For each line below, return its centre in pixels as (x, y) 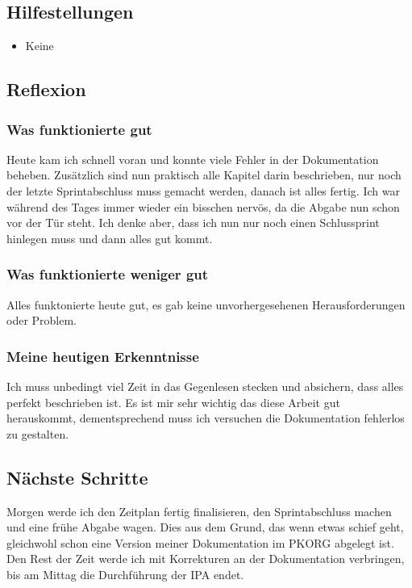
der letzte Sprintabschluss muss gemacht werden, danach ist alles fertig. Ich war (203, 190)
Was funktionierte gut (79, 129)
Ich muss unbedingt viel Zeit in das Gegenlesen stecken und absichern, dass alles (205, 386)
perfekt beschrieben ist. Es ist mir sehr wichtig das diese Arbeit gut (173, 402)
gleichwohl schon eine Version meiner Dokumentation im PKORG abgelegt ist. (200, 542)
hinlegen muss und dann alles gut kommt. (110, 238)
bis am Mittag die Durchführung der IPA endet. (125, 574)
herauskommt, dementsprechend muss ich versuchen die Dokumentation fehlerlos (206, 418)
